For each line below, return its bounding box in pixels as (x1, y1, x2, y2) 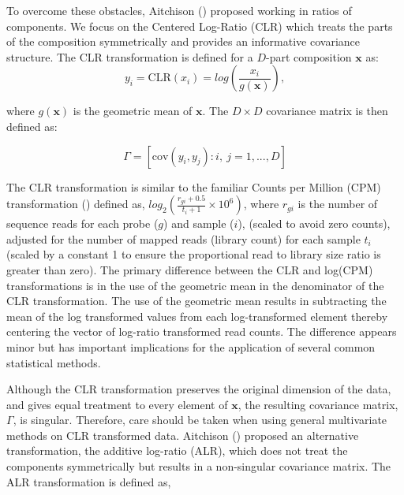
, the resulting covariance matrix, (238, 396, 398, 412)
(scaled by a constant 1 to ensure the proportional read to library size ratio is (6, 246, 381, 262)
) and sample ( (163, 215, 234, 232)
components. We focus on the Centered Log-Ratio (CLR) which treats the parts (6, 17, 393, 34)
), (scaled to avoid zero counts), (238, 215, 391, 232)
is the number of (297, 195, 378, 212)
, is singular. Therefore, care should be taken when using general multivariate (13, 411, 387, 428)
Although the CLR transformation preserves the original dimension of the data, (6, 381, 391, 397)
